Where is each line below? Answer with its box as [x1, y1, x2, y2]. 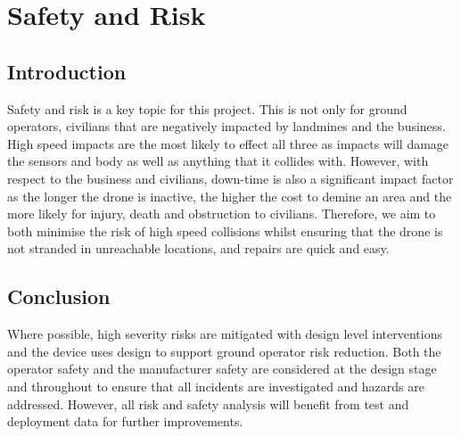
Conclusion [7, 283, 111, 310]
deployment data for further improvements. [7, 412, 243, 431]
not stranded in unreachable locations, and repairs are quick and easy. [7, 239, 390, 258]
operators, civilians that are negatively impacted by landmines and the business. [7, 117, 446, 136]
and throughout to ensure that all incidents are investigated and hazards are [7, 376, 424, 395]
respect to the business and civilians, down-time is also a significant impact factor [7, 169, 454, 187]
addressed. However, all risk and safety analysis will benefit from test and [7, 394, 409, 413]
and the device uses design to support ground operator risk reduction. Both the [7, 341, 441, 360]
